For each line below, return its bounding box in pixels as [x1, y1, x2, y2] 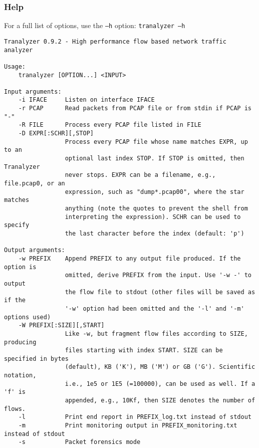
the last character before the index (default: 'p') [65, 230, 244, 237]
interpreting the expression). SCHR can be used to [65, 213, 241, 220]
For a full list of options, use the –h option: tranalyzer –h [4, 20, 185, 31]
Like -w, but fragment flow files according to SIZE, [65, 330, 248, 337]
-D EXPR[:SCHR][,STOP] [18, 130, 94, 137]
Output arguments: [4, 247, 65, 254]
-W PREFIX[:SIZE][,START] [18, 322, 105, 329]
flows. [4, 405, 26, 412]
